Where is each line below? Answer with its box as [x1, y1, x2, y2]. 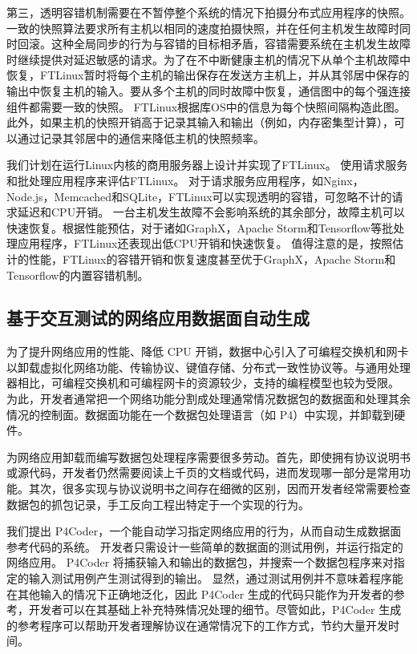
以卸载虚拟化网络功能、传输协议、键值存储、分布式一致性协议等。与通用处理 [6, 358, 411, 375]
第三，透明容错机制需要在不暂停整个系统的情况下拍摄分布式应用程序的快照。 [6, 4, 411, 20]
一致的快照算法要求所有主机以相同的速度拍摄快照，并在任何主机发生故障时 [6, 19, 399, 36]
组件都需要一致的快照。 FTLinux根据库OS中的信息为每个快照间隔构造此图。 [6, 98, 406, 115]
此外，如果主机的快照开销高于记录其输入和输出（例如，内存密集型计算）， [6, 114, 394, 131]
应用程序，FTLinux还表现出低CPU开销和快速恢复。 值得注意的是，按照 [17, 235, 393, 252]
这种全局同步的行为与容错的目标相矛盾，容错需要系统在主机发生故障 [51, 35, 411, 52]
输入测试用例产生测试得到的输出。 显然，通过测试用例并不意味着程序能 [28, 570, 403, 587]
